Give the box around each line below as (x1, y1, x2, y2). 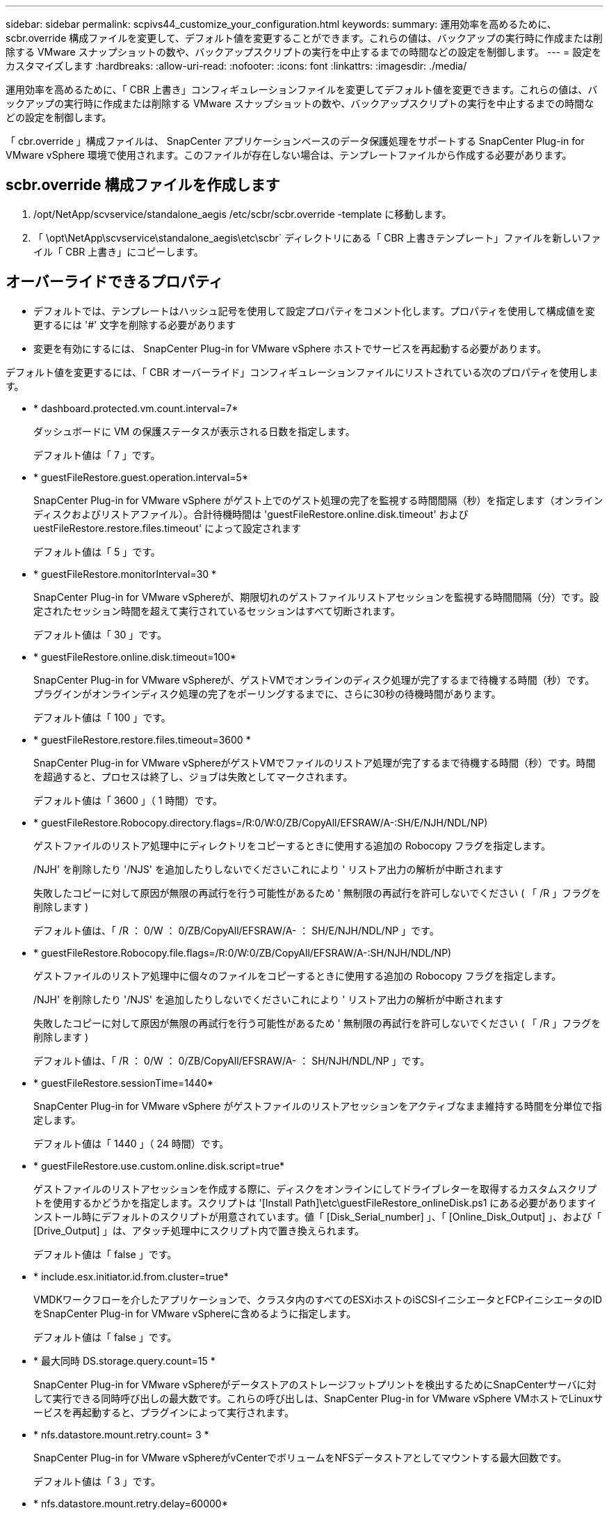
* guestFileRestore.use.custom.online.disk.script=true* (33, 1159, 285, 1172)
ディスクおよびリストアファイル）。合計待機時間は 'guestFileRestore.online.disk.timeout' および (33, 508, 469, 520)
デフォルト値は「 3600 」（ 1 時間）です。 (33, 794, 223, 806)
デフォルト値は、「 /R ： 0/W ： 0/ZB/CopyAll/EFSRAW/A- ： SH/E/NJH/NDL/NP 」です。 (33, 924, 439, 936)
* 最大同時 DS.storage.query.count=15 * (33, 1354, 216, 1367)
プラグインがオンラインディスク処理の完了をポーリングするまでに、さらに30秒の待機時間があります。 (33, 687, 501, 700)
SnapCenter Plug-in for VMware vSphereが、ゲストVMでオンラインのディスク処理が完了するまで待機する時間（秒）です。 (33, 673, 595, 686)
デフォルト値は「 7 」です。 (33, 448, 161, 461)
